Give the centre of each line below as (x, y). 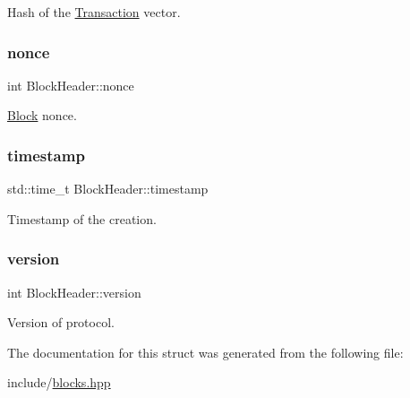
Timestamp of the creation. (82, 218)
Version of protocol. (61, 322)
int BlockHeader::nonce (71, 85)
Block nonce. (42, 115)
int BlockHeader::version (74, 292)
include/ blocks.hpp (59, 382)
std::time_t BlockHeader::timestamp (108, 189)
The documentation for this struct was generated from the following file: (205, 352)
